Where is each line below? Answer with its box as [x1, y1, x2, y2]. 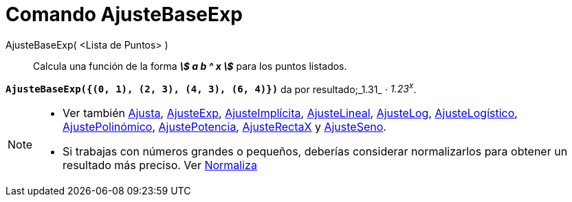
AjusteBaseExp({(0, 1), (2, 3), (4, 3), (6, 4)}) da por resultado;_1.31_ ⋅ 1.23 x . [5, 81, 417, 95]
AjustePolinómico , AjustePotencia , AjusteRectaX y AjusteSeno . [63, 120, 386, 134]
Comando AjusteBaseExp [5, 3, 243, 26]
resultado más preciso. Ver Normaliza [63, 158, 257, 173]
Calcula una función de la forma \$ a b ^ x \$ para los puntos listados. [33, 60, 347, 72]
